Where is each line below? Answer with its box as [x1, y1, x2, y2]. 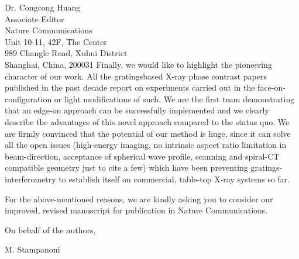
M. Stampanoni [5, 243, 60, 255]
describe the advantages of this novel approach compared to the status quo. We [5, 115, 290, 127]
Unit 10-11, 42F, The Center [5, 35, 107, 47]
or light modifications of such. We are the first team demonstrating [54, 92, 295, 105]
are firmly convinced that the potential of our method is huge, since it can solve [5, 127, 291, 139]
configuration [5, 92, 52, 105]
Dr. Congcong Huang [5, 1, 81, 13]
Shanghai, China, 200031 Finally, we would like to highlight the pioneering [5, 58, 272, 70]
